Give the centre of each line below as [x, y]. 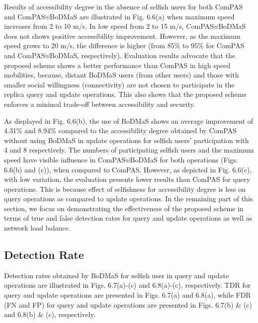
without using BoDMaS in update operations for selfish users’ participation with [127, 140]
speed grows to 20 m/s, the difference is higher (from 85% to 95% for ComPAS [124, 45]
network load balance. [37, 228]
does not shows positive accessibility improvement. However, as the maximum [122, 36]
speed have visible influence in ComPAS [65, 159]
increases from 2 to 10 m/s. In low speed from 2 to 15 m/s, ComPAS [109, 26]
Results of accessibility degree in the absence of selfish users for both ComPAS [124, 6]
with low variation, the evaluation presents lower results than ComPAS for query [127, 179]
